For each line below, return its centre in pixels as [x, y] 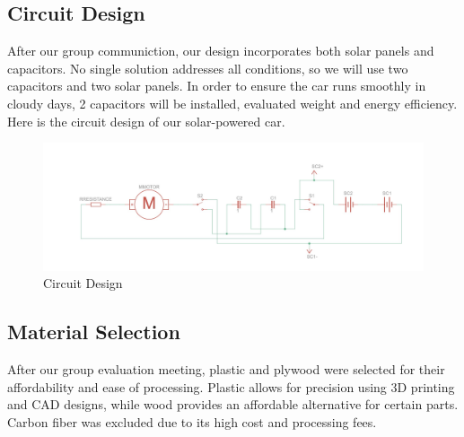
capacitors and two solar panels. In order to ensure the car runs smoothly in [217, 86]
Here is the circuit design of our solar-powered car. [146, 121]
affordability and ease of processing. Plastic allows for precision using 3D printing [231, 386]
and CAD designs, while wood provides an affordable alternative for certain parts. [233, 404]
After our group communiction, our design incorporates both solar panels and [221, 51]
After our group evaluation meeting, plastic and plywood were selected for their [226, 369]
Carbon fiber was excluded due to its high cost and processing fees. [192, 421]
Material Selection [94, 332]
